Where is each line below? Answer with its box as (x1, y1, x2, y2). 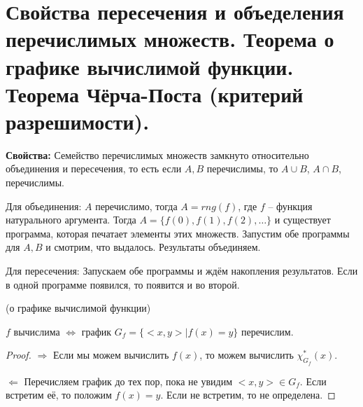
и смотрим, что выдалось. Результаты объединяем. (45, 240, 261, 254)
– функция (268, 198, 313, 213)
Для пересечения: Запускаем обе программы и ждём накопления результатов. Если (6, 263, 358, 278)
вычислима (13, 324, 60, 338)
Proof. (6, 347, 31, 362)
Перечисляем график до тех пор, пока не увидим (24, 373, 233, 388)
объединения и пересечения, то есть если (6, 161, 182, 176)
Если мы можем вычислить (52, 347, 169, 362)
